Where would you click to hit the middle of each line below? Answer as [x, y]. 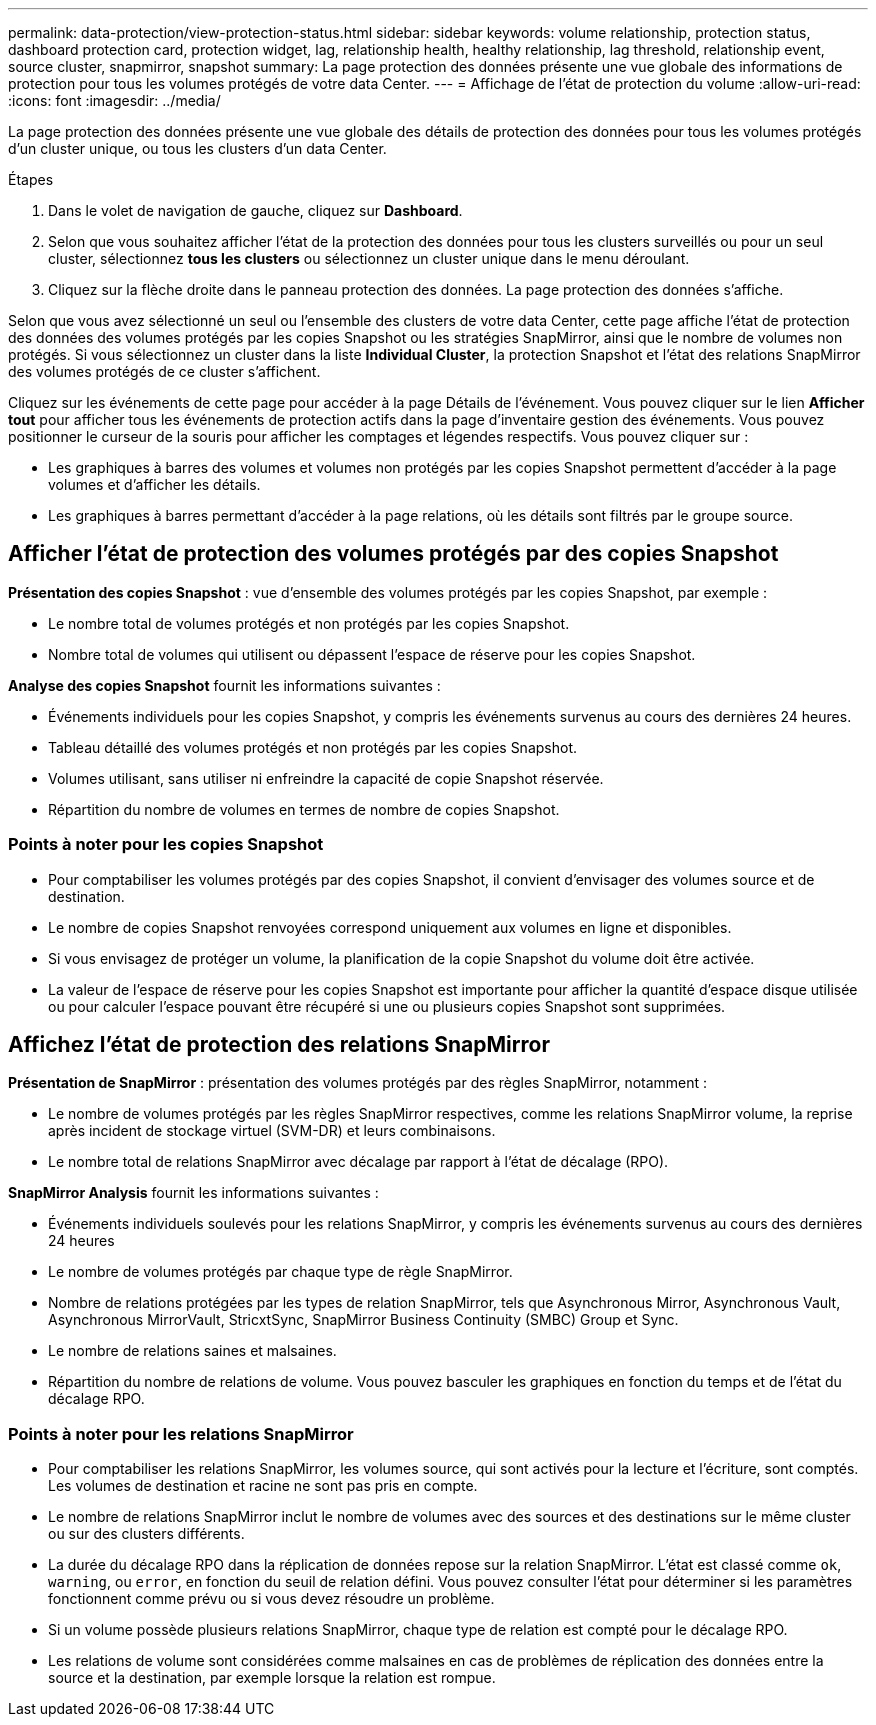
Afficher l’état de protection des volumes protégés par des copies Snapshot [393, 554]
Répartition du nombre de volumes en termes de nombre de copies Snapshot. [304, 809]
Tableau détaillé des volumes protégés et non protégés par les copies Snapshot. [312, 747]
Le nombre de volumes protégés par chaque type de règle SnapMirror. [280, 1272]
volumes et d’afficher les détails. [154, 484]
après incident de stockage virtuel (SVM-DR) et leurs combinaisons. [272, 1131]
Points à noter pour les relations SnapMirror [181, 1433]
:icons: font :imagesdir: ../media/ [114, 100]
